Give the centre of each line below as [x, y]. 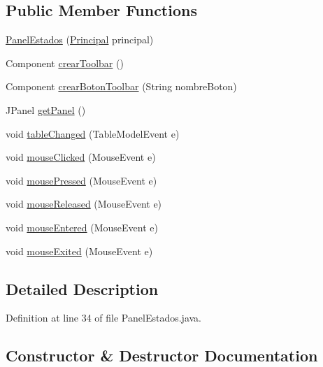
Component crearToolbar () [65, 63]
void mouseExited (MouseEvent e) [79, 251]
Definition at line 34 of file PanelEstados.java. [103, 318]
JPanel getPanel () [46, 109]
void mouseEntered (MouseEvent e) [82, 227]
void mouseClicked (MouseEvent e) [81, 157]
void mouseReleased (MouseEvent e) [84, 204]
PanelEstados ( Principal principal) [80, 39]
